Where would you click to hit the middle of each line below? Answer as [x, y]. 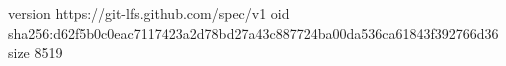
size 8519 [35, 52]
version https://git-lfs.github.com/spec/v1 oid [149, 13]
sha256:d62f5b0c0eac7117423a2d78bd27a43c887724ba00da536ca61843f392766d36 [253, 32]
